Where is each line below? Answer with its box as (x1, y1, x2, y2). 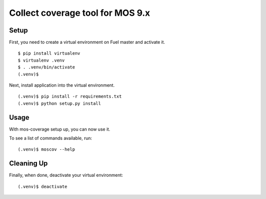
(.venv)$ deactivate (18, 184, 67, 189)
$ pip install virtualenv (18, 51, 81, 56)
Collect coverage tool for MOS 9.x (9, 7, 150, 18)
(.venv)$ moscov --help (18, 147, 75, 152)
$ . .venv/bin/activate (18, 65, 75, 70)
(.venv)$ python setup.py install (18, 100, 101, 106)
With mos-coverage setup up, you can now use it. (9, 126, 110, 132)
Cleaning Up (9, 159, 48, 167)
